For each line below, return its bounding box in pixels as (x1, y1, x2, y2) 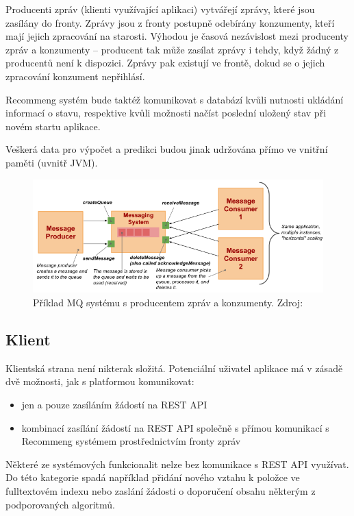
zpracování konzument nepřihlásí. (5, 69, 145, 83)
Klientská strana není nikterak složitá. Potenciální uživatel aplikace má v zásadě (5, 360, 343, 375)
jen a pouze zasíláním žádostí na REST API (21, 397, 207, 411)
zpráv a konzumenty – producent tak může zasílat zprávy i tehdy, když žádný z (5, 42, 339, 56)
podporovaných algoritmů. (5, 497, 115, 511)
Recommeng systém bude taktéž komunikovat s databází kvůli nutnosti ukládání (5, 92, 344, 106)
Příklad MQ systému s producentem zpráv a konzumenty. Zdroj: (33, 295, 303, 309)
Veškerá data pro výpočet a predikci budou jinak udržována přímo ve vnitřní (5, 142, 328, 156)
